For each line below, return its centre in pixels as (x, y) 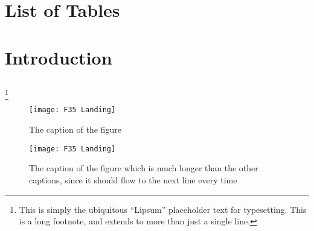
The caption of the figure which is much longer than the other (144, 168)
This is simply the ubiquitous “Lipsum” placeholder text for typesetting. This (163, 209)
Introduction (59, 57)
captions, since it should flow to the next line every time (133, 179)
